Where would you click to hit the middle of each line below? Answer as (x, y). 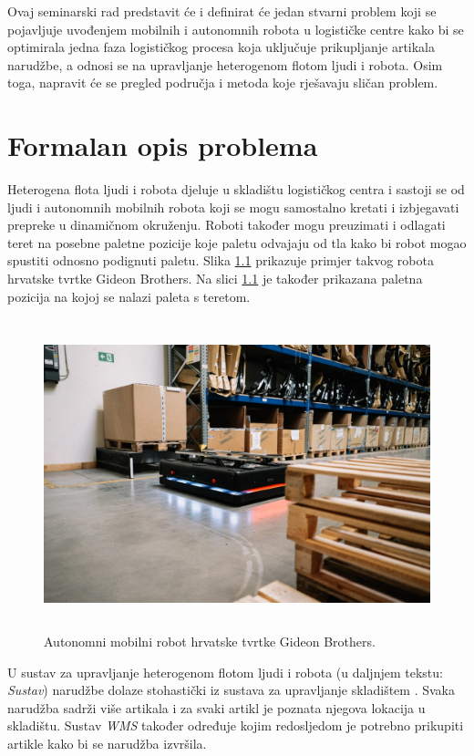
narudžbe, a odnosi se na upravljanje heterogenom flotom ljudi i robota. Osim (225, 64)
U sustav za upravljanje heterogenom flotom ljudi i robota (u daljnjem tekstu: (225, 672)
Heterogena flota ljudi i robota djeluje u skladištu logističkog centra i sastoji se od (236, 189)
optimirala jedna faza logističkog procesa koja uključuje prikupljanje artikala (221, 47)
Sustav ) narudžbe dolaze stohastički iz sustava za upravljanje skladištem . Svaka (231, 690)
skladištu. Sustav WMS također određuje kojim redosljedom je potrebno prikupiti (236, 725)
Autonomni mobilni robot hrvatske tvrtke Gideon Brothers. (210, 641)
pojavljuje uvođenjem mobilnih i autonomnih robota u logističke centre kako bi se (236, 29)
